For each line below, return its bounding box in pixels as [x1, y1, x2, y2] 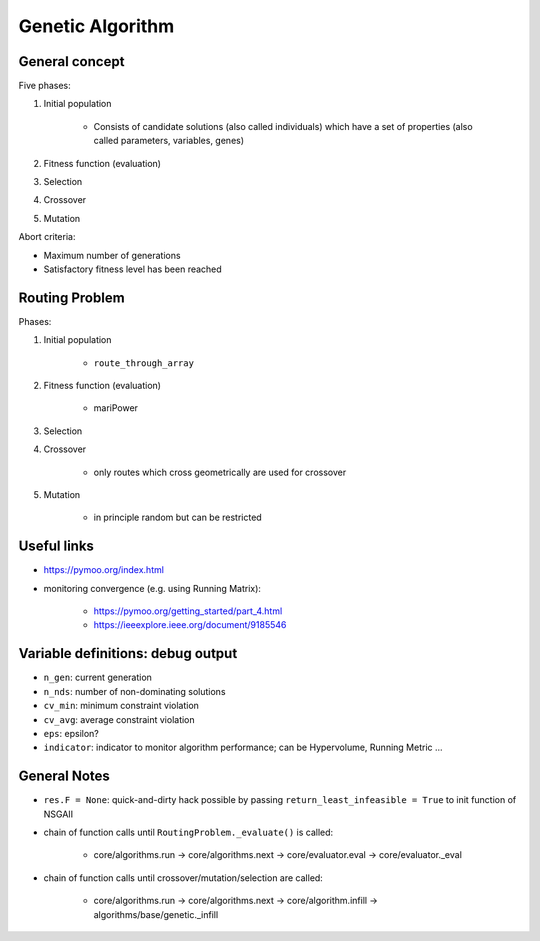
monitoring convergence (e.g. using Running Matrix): [43, 582, 262, 594]
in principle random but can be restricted [93, 511, 262, 524]
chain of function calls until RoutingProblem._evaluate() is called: [43, 826, 334, 839]
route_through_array [93, 357, 195, 369]
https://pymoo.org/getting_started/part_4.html [93, 605, 283, 617]
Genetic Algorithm [18, 15, 175, 37]
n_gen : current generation [43, 671, 152, 684]
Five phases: [18, 80, 72, 92]
